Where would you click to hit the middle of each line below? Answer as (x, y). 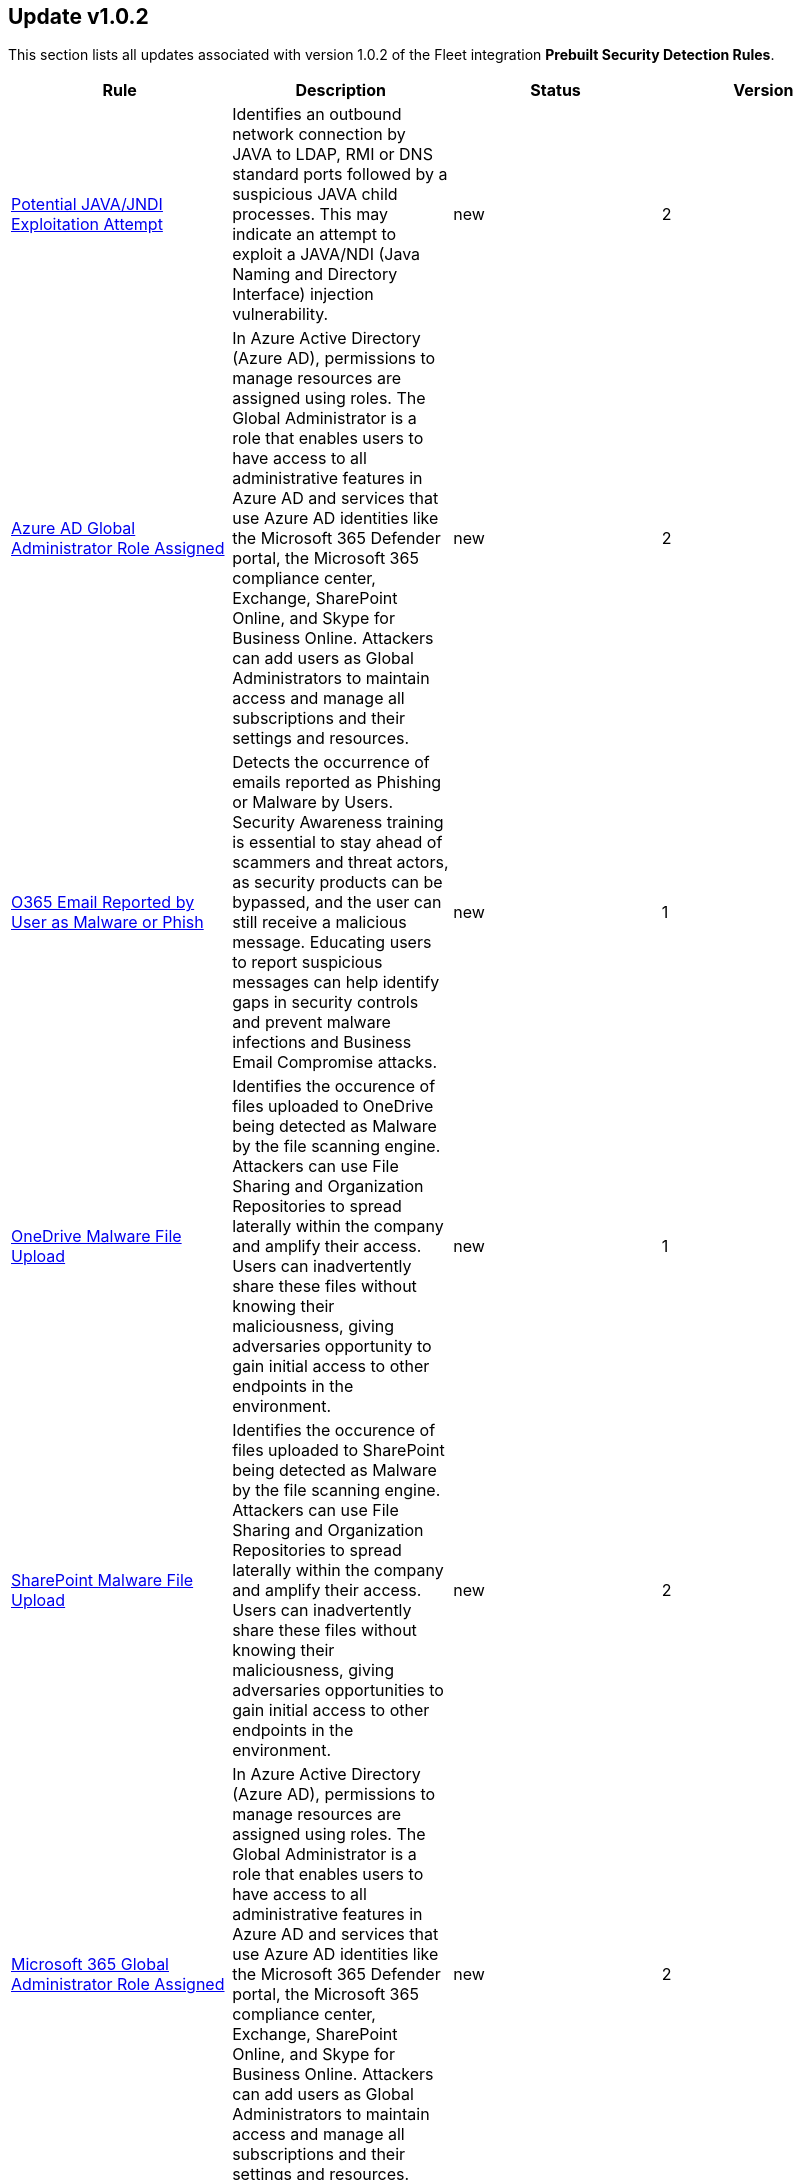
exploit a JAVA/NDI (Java (326, 254)
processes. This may (310, 214)
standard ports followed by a (340, 174)
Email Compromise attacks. (335, 1062)
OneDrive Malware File (96, 1236)
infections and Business (322, 1042)
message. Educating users (332, 942)
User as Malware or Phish (107, 922)
